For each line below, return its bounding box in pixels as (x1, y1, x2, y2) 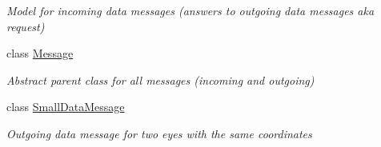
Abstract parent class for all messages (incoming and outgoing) (6, 71, 315, 88)
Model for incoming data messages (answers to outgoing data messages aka (6, 2, 375, 18)
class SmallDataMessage (6, 98, 125, 115)
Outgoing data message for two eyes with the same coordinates (6, 125, 312, 141)
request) (6, 18, 45, 34)
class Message (6, 45, 74, 62)
